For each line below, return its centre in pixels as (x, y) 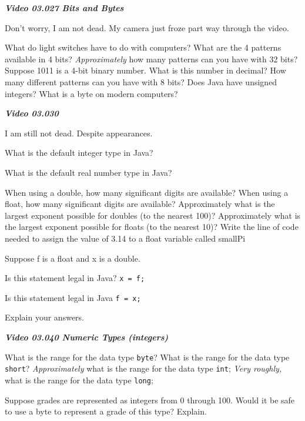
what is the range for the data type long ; (79, 380)
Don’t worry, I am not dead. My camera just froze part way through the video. (147, 27)
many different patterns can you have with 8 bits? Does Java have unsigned (141, 81)
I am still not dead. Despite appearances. (79, 133)
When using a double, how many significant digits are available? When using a (147, 192)
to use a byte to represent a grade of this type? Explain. (106, 411)
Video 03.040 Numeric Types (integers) (87, 337)
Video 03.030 (32, 113)
